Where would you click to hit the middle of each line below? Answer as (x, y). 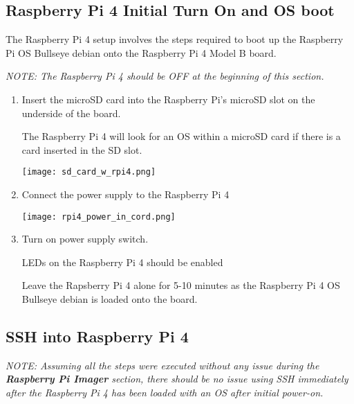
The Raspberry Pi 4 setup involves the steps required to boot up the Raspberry (175, 39)
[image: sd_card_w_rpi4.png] (89, 172)
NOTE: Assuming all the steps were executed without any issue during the (162, 365)
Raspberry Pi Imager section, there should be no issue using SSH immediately (177, 379)
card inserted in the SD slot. (82, 149)
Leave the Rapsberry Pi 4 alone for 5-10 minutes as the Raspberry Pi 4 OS (181, 285)
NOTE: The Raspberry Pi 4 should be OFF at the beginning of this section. (165, 76)
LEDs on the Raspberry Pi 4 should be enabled (122, 262)
